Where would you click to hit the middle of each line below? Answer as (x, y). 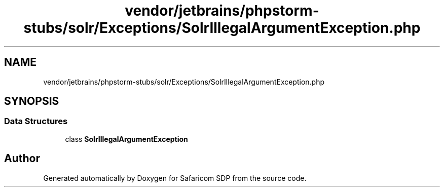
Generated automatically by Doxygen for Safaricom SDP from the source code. (175, 178)
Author (22, 159)
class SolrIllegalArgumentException (126, 139)
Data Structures (36, 121)
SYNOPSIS (32, 101)
